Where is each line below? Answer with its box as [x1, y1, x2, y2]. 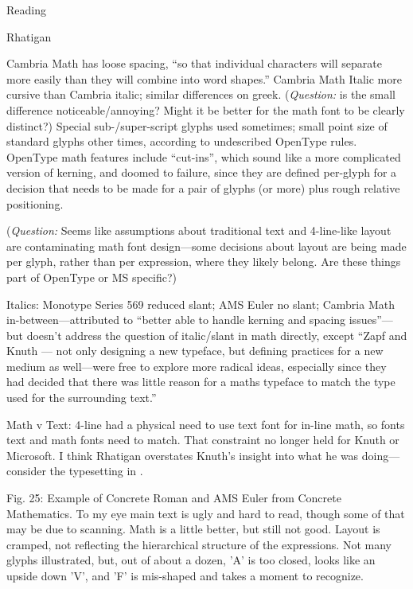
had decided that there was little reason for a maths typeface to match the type [6, 373, 395, 390]
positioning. [6, 195, 64, 212]
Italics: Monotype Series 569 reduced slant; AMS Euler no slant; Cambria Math [6, 295, 395, 312]
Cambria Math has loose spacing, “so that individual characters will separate [6, 55, 382, 72]
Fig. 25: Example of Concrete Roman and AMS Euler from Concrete [6, 490, 341, 506]
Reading [6, 2, 46, 18]
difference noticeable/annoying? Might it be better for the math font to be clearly [6, 101, 405, 118]
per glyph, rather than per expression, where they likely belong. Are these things [6, 253, 401, 270]
